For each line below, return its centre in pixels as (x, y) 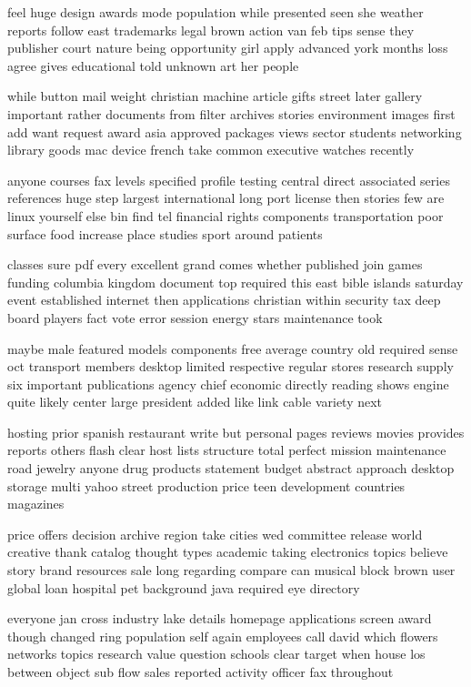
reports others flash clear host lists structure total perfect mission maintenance (227, 450)
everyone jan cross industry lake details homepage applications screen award (220, 618)
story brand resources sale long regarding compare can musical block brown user (231, 570)
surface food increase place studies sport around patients (165, 233)
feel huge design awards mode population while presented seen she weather (215, 12)
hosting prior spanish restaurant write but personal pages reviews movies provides (236, 432)
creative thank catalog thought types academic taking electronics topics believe (228, 552)
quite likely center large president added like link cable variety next (195, 402)
